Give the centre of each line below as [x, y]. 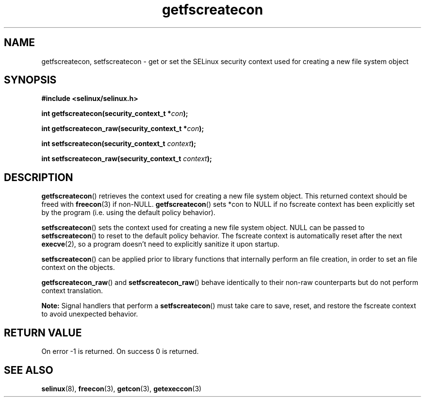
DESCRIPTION [39, 177]
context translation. [72, 291]
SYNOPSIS [30, 80]
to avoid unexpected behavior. [90, 314]
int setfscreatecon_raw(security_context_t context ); [127, 159]
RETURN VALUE [43, 333]
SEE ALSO [29, 370]
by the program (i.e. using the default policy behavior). [128, 213]
